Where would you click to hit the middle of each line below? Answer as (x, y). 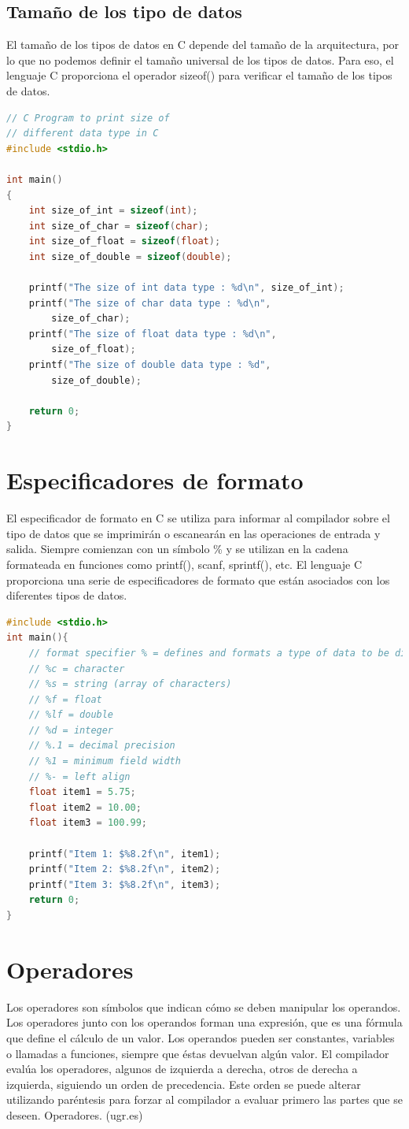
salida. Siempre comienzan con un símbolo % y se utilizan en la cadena (177, 549)
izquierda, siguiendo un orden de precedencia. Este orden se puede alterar (184, 1084)
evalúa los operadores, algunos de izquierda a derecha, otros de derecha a (182, 1069)
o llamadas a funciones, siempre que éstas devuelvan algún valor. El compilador (198, 1053)
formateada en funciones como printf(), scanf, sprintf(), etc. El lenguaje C (184, 564)
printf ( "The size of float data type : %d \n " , (153, 334)
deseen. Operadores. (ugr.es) (75, 1114)
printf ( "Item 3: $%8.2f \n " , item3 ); (125, 884)
